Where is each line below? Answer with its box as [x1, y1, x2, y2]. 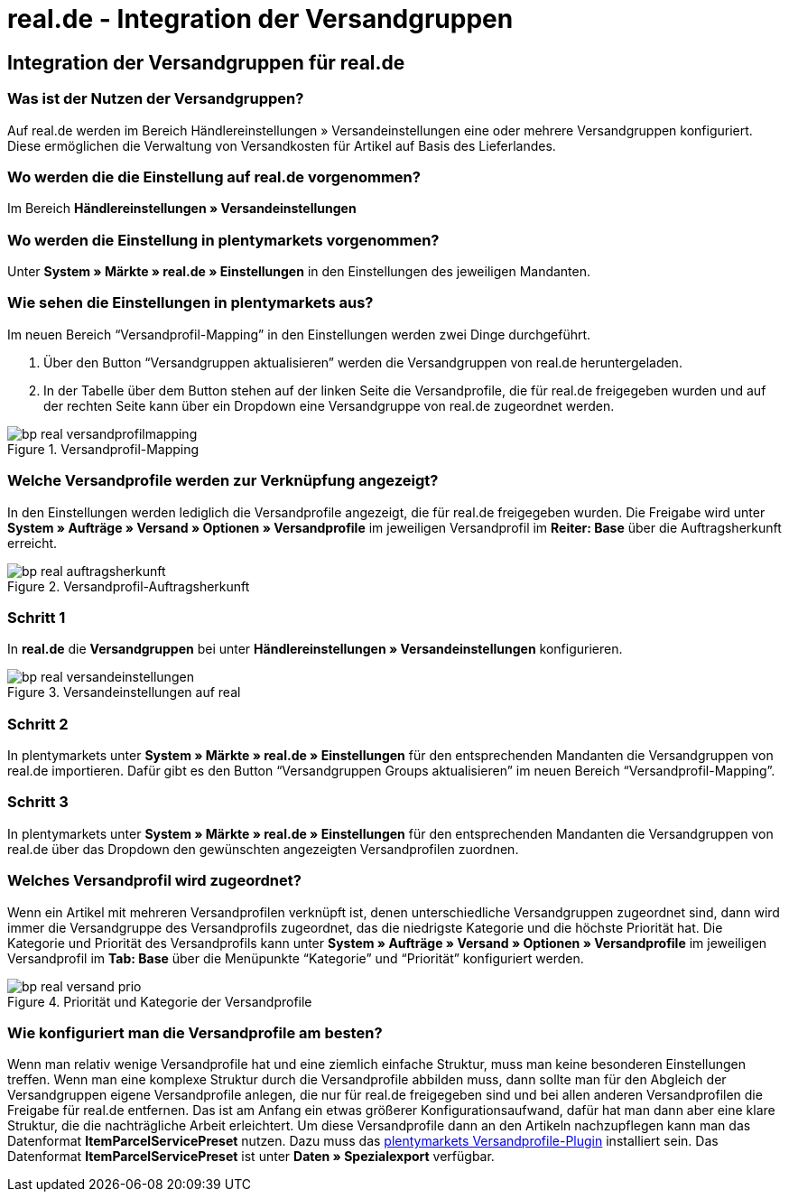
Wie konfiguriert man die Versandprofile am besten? [7, 1023, 383, 1042]
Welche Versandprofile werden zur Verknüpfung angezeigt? [7, 471, 439, 490]
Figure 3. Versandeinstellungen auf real [7, 684, 241, 701]
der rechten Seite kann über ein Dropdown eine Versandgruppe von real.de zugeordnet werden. [43, 397, 615, 414]
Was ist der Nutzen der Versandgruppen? [7, 89, 304, 108]
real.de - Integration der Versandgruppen [7, 4, 514, 34]
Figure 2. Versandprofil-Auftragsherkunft [7, 578, 250, 594]
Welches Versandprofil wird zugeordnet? [7, 871, 302, 890]
